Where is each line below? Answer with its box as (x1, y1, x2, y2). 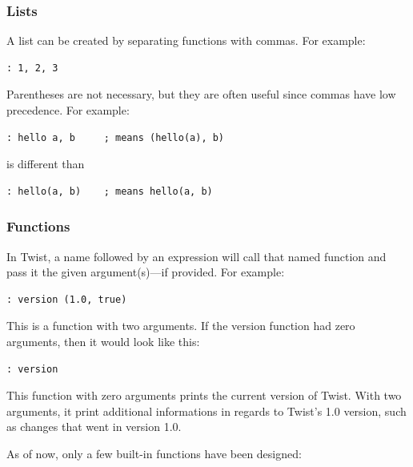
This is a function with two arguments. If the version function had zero (6, 317, 355, 334)
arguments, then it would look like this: (6, 332, 200, 349)
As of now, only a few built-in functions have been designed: (6, 445, 302, 461)
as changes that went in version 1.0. (6, 418, 182, 435)
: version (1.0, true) (6, 293, 127, 305)
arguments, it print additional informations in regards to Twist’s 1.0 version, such (6, 402, 407, 419)
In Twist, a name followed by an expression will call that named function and (6, 248, 387, 264)
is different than (6, 155, 85, 172)
